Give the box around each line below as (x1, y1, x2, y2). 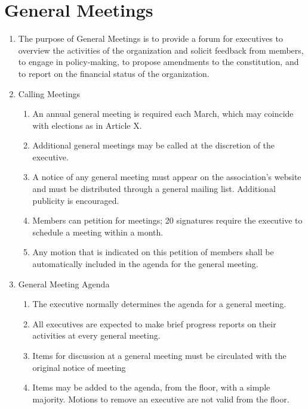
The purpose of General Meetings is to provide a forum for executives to (18, 32, 283, 45)
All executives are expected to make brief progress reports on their (32, 317, 276, 330)
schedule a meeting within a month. (32, 225, 164, 238)
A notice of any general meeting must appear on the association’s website (32, 171, 301, 183)
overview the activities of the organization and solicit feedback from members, (18, 44, 304, 56)
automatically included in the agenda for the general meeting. (32, 258, 258, 270)
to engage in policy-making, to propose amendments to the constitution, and (18, 55, 299, 68)
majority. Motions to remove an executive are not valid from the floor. (32, 392, 289, 405)
